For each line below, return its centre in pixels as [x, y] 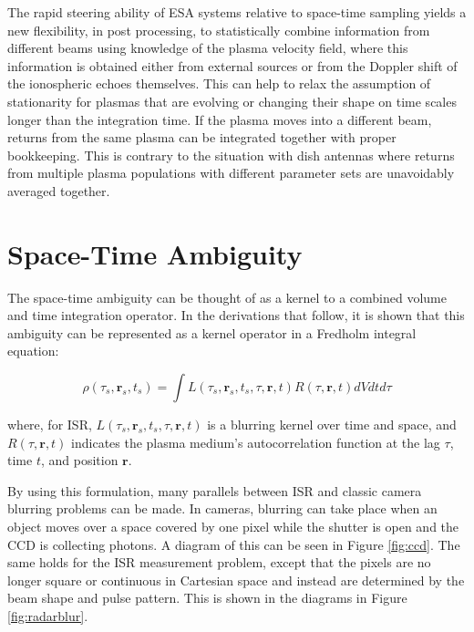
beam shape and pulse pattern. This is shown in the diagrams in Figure [207, 598]
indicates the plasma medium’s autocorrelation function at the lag [256, 442]
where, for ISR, [50, 425]
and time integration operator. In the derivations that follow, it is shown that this [236, 315]
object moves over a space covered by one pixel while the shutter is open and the [233, 526]
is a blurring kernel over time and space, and [332, 425]
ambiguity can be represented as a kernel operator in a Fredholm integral [212, 332]
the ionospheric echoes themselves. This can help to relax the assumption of [219, 83]
